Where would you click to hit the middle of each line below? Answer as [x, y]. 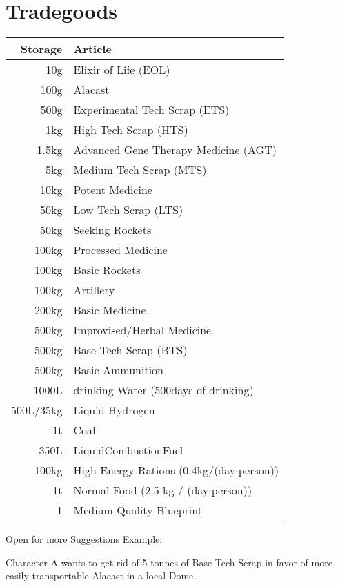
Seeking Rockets [112, 230]
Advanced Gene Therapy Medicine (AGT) [175, 150]
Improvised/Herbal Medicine [142, 330]
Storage [41, 49]
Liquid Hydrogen [114, 410]
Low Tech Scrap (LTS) [128, 210]
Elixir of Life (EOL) [122, 70]
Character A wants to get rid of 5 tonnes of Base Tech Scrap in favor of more [169, 562]
